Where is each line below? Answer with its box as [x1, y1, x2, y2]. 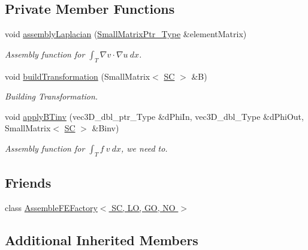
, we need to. [121, 141, 168, 154]
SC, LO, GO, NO [111, 201, 176, 213]
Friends [5, 173, 52, 192]
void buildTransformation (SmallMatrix [5, 70, 150, 82]
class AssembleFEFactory [5, 201, 98, 213]
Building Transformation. [5, 90, 98, 103]
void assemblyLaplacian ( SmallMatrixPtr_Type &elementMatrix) [5, 28, 247, 40]
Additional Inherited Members [5, 230, 198, 249]
